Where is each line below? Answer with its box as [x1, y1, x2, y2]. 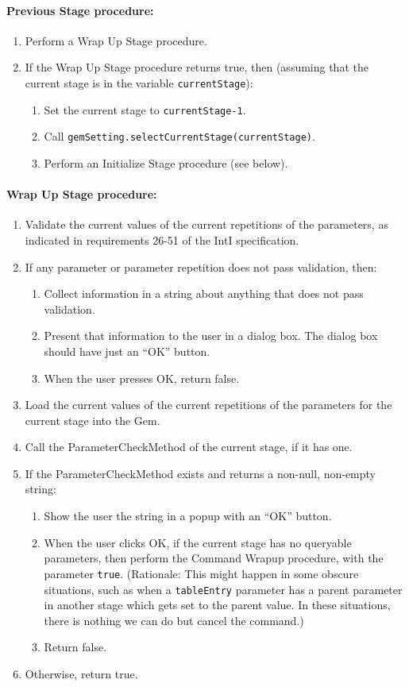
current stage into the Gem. [25, 411, 160, 428]
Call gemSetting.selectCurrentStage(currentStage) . [44, 128, 315, 145]
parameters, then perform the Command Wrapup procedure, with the [44, 550, 384, 566]
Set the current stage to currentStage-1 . [44, 101, 246, 118]
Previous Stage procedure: [6, 2, 154, 18]
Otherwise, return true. [25, 665, 138, 681]
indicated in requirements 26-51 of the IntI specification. [25, 231, 299, 248]
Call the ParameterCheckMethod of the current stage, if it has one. [25, 438, 353, 455]
